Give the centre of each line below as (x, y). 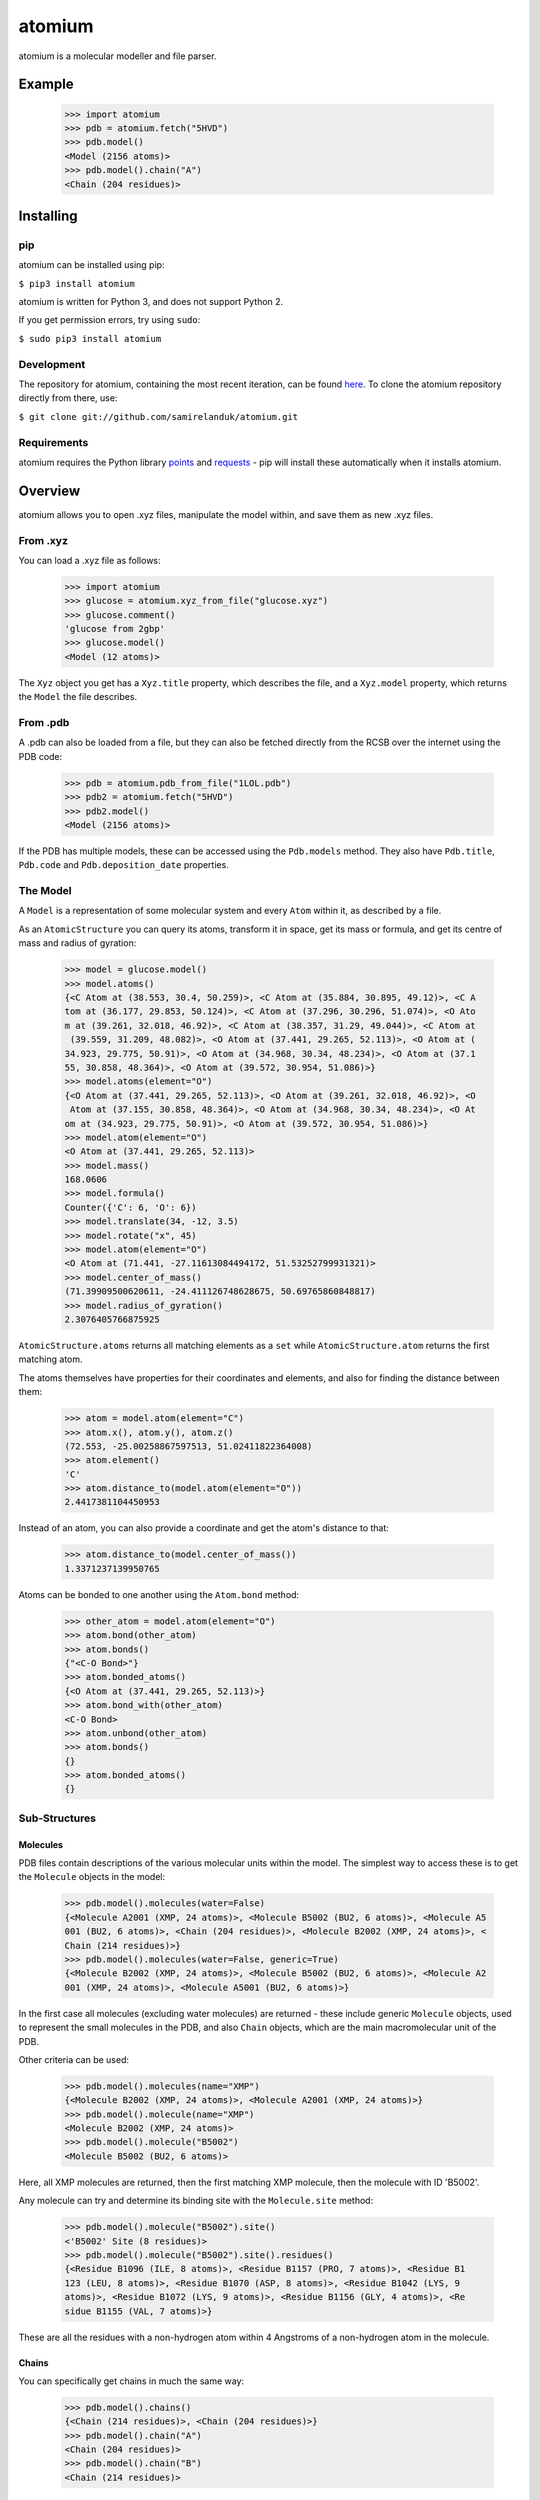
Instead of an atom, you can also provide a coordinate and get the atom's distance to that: (204, 1528)
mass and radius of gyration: (77, 943)
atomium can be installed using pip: (91, 265)
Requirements (53, 442)
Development (52, 364)
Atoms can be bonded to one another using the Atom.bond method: (159, 1594)
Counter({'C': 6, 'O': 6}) (130, 1207)
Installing (48, 215)
